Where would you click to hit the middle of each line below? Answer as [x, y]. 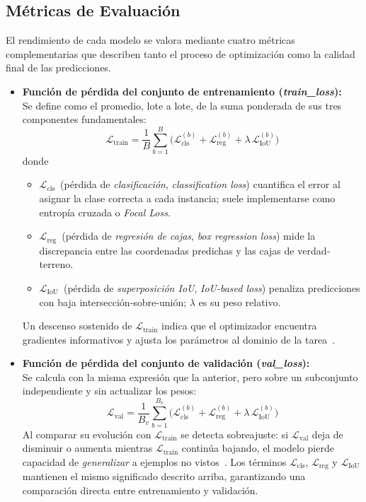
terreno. [56, 264]
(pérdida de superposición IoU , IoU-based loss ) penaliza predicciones [212, 287]
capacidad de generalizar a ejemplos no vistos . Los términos [154, 461]
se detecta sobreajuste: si [235, 434]
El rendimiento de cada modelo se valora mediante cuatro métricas [150, 40]
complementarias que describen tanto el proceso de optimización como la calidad [181, 53]
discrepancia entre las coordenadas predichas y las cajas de [167, 250]
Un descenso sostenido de [77, 326]
